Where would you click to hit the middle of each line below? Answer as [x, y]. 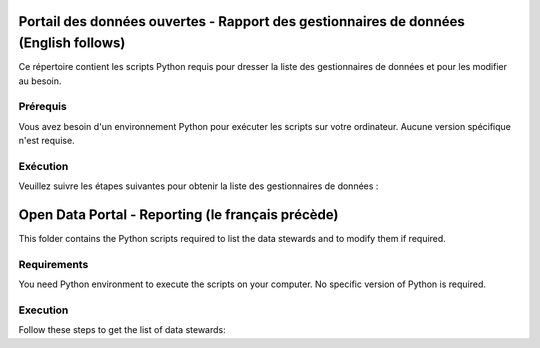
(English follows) [72, 43]
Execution [43, 310]
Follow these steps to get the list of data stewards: [122, 330]
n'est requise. [46, 141]
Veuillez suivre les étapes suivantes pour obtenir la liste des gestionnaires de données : [198, 186]
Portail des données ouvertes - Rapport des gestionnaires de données [241, 21]
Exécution [43, 166]
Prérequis [42, 107]
